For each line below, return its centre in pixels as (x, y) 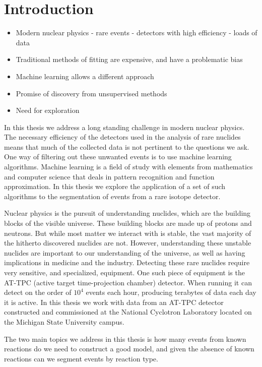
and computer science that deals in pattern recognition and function (109, 176)
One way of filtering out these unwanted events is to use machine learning (118, 157)
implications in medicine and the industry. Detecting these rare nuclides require (127, 262)
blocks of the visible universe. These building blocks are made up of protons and (128, 223)
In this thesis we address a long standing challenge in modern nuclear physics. (124, 127)
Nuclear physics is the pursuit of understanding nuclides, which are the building (127, 213)
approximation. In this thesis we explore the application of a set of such (115, 186)
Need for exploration (48, 110)
